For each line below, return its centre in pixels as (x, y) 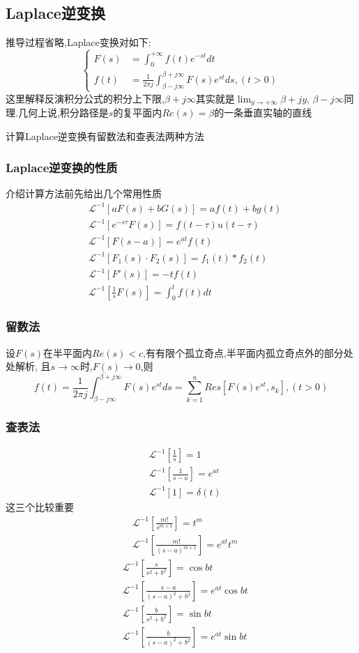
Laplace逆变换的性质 (62, 167)
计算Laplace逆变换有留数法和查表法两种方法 (105, 136)
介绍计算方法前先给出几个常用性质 (84, 193)
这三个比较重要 (40, 506)
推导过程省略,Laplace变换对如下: (78, 42)
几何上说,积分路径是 (63, 113)
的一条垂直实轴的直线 (263, 113)
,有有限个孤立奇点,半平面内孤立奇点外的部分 (243, 352)
